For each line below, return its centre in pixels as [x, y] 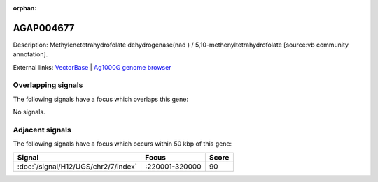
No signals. [29, 112]
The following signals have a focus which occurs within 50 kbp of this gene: [122, 144]
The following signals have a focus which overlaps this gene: [101, 99]
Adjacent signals [42, 130]
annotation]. [30, 54]
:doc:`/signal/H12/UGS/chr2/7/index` [77, 166]
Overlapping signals [48, 85]
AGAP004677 [44, 28]
